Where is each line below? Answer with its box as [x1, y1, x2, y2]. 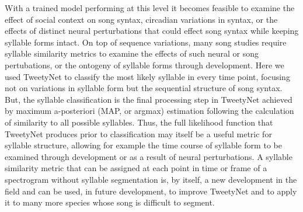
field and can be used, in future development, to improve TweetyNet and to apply [5, 185, 297, 197]
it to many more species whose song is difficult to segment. [5, 196, 215, 208]
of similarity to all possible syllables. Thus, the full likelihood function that [5, 116, 273, 128]
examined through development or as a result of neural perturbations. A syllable [5, 150, 292, 162]
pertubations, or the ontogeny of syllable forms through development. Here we [5, 58, 284, 71]
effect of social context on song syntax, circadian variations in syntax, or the [5, 13, 278, 25]
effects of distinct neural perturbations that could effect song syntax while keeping [5, 25, 299, 37]
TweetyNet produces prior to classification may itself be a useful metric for [5, 127, 272, 140]
